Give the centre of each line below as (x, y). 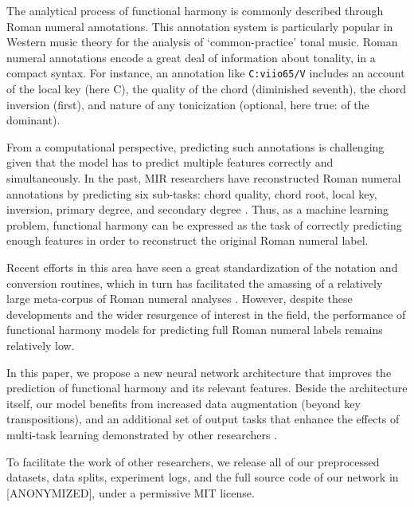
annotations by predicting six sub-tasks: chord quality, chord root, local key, (192, 193)
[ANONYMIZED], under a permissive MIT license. (131, 492)
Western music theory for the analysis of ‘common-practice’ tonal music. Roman (202, 42)
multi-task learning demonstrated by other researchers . (142, 434)
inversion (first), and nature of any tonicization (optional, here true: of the (188, 104)
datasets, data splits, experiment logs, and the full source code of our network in (203, 477)
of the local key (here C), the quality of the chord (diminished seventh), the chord (206, 89)
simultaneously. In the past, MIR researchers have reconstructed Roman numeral (204, 178)
